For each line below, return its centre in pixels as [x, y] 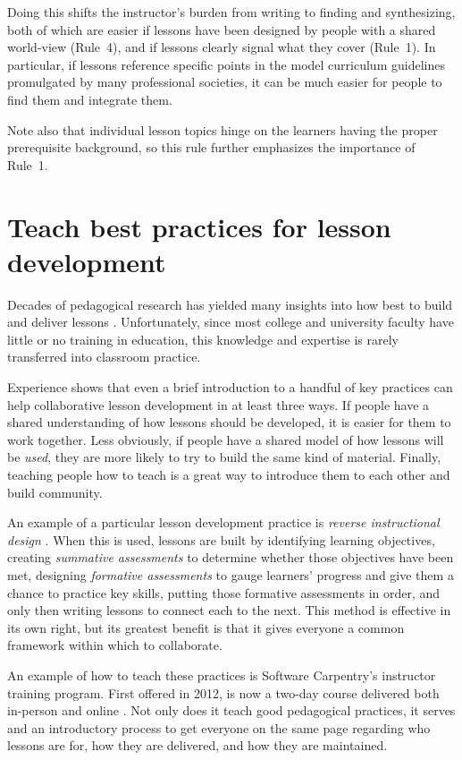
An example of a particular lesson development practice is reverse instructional [223, 522]
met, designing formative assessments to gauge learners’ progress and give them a [231, 574]
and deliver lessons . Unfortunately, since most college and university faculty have [231, 322]
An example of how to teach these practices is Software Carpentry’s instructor [222, 675]
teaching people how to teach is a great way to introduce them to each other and [229, 474]
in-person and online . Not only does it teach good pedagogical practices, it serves [231, 710]
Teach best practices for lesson [199, 226]
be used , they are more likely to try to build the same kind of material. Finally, [224, 457]
